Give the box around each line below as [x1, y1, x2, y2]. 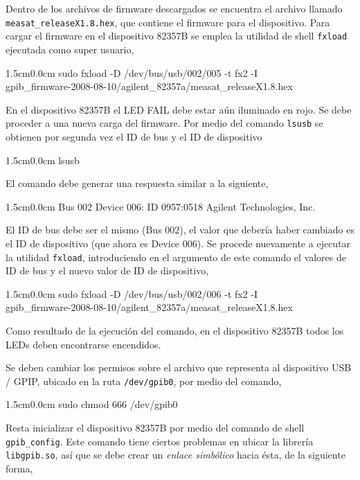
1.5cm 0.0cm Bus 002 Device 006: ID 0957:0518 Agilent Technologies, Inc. [6, 199, 316, 213]
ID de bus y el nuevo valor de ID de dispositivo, [6, 263, 209, 278]
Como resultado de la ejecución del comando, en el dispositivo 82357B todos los [6, 323, 344, 337]
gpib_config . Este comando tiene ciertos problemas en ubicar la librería [6, 434, 314, 448]
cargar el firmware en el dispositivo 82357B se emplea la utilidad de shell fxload [6, 28, 348, 43]
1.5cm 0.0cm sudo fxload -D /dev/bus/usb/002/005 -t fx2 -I [6, 65, 258, 80]
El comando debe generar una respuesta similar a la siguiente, [6, 176, 269, 190]
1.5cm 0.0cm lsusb [6, 152, 80, 167]
